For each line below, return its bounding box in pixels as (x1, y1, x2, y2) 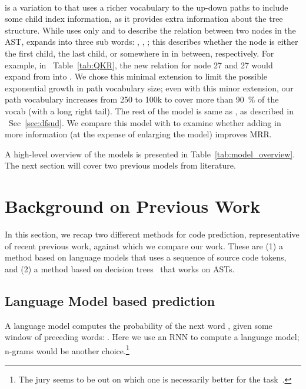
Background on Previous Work (5, 194, 260, 218)
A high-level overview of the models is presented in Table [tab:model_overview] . (5, 147, 295, 160)
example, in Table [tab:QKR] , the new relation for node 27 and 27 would (5, 58, 273, 71)
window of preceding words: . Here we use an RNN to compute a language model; (5, 331, 300, 343)
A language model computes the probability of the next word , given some (5, 319, 272, 331)
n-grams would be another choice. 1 (5, 342, 129, 357)
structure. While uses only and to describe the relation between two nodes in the (5, 24, 296, 36)
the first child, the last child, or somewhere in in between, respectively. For (5, 47, 274, 59)
